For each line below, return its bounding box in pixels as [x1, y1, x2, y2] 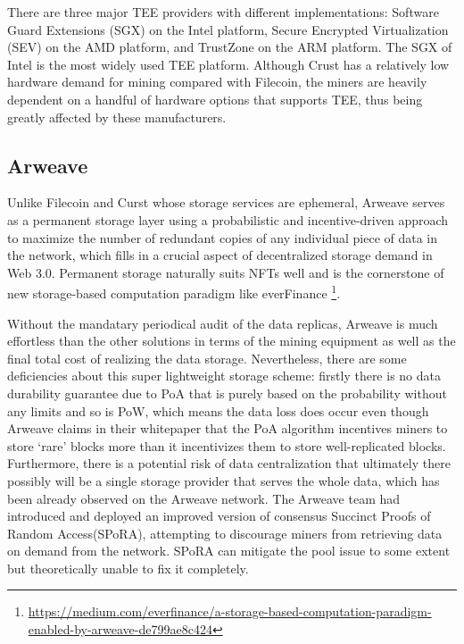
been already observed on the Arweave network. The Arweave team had [7, 489, 401, 507]
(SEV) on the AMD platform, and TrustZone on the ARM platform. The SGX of [7, 38, 452, 56]
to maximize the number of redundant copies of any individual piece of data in [7, 228, 438, 247]
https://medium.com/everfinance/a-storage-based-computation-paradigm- [28, 602, 432, 621]
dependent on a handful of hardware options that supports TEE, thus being [7, 89, 423, 108]
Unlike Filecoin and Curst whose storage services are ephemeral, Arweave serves [7, 193, 445, 212]
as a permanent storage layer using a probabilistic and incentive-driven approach [7, 210, 449, 229]
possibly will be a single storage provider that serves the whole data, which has [7, 471, 440, 489]
